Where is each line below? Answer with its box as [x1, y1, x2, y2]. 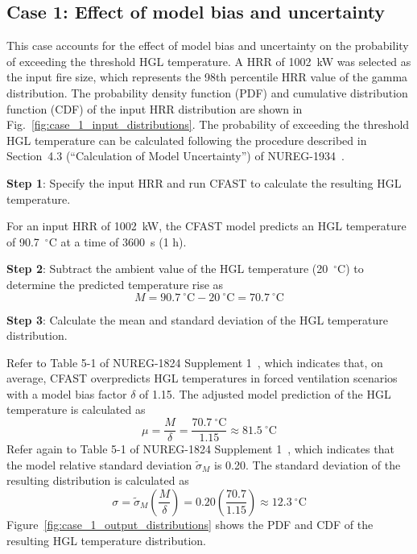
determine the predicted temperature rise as [6, 275, 224, 292]
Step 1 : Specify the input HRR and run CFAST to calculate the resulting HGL [6, 174, 402, 191]
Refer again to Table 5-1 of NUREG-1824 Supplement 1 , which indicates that [6, 440, 394, 457]
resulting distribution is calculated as [6, 472, 189, 489]
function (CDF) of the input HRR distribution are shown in [6, 100, 303, 117]
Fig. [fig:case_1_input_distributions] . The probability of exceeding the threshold [6, 116, 410, 133]
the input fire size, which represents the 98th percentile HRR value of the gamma [6, 68, 408, 85]
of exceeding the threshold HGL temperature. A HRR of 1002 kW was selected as [6, 52, 411, 69]
